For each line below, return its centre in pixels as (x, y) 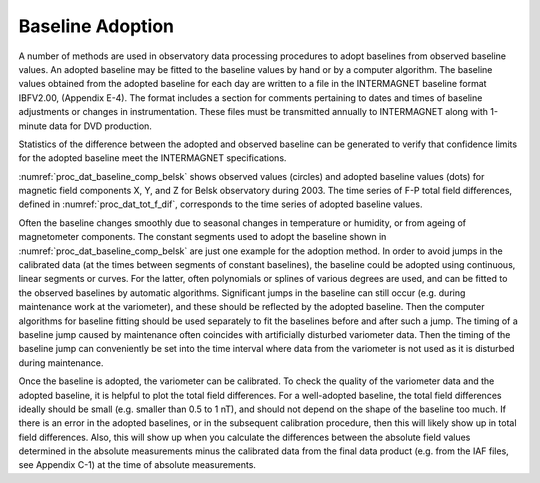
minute (32, 126)
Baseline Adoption (96, 26)
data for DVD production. (100, 126)
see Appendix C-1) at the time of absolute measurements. (137, 465)
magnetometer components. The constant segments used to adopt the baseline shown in (202, 237)
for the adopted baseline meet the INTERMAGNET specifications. (152, 158)
